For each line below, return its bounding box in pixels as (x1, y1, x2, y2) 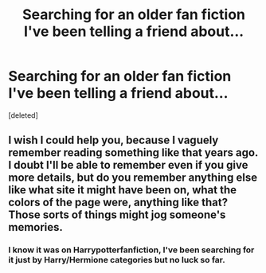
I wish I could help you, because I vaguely (8, 134, 219, 147)
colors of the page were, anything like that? (8, 196, 229, 209)
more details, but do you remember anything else (8, 171, 257, 185)
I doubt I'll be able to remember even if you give (8, 158, 248, 172)
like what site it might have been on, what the (8, 183, 237, 197)
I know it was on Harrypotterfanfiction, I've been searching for (8, 244, 255, 255)
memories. (8, 220, 64, 234)
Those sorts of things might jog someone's (8, 209, 226, 222)
